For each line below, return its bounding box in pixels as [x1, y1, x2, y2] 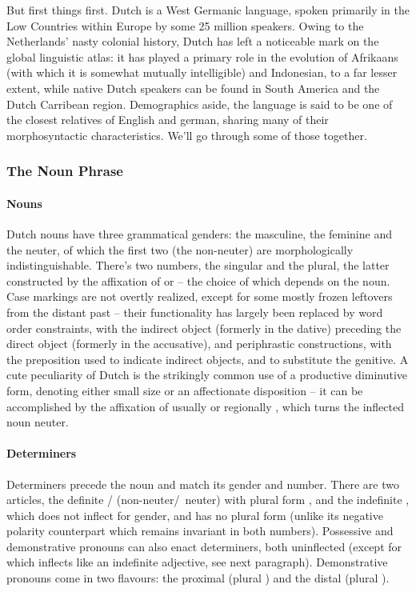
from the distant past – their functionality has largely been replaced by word [6, 303, 383, 320]
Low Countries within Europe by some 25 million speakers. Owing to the [6, 17, 364, 34]
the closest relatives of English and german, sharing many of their [6, 111, 329, 128]
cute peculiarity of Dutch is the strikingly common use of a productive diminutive [6, 366, 408, 383]
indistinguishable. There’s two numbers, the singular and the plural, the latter [6, 257, 390, 274]
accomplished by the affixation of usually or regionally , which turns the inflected [6, 398, 404, 414]
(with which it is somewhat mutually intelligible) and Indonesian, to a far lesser [6, 64, 398, 81]
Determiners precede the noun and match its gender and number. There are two [6, 475, 399, 492]
